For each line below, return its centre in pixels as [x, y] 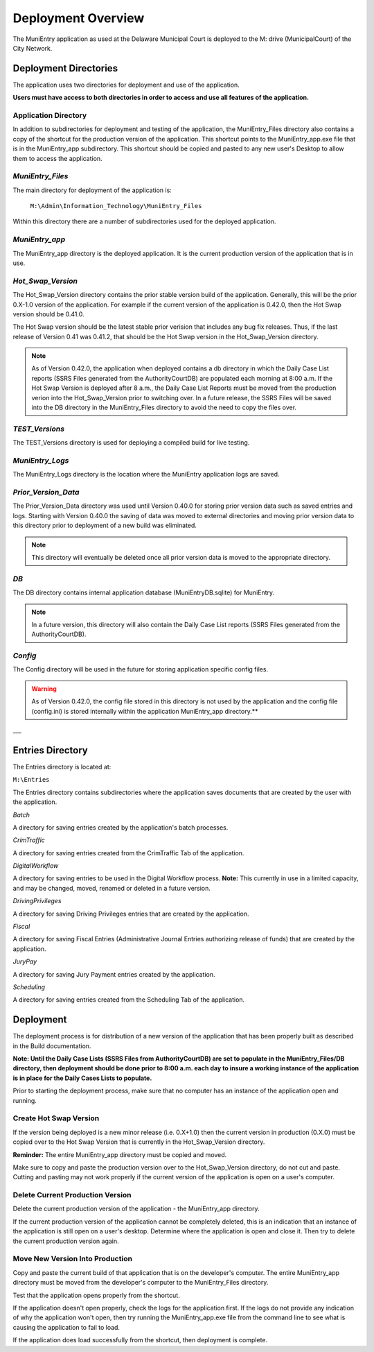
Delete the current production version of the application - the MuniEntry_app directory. [136, 1209]
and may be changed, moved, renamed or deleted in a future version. [112, 888]
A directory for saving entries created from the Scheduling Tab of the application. [129, 1000]
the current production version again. [66, 1241]
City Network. [33, 48]
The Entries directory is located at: [62, 767]
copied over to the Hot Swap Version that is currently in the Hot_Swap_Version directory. [139, 1142]
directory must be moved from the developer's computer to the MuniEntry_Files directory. [141, 1283]
